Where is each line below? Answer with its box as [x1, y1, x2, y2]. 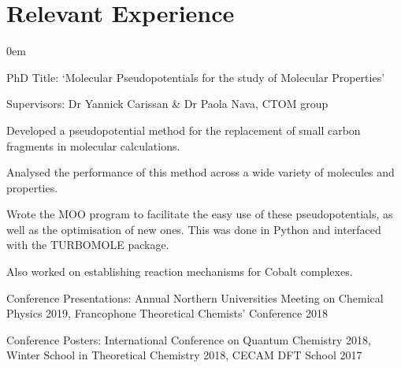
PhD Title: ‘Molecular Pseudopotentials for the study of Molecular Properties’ [6, 69, 385, 85]
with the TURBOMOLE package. [6, 236, 169, 253]
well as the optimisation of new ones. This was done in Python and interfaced [6, 221, 381, 237]
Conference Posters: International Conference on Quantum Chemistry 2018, [6, 331, 372, 348]
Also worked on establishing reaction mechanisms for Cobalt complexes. [6, 263, 353, 280]
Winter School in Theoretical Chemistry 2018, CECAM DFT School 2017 [6, 347, 362, 363]
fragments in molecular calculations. [6, 137, 180, 154]
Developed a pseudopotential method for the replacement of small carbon [6, 121, 361, 138]
